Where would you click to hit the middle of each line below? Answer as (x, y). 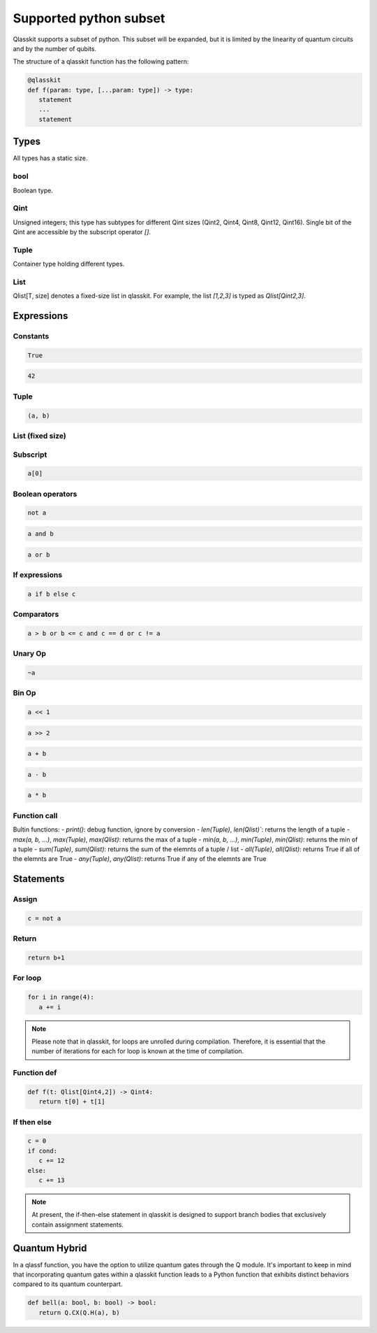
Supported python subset (89, 18)
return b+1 (46, 958)
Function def (35, 1073)
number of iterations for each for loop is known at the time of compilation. (138, 1051)
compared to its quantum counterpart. (68, 1284)
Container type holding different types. (69, 264)
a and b (40, 534)
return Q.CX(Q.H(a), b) (79, 1312)
